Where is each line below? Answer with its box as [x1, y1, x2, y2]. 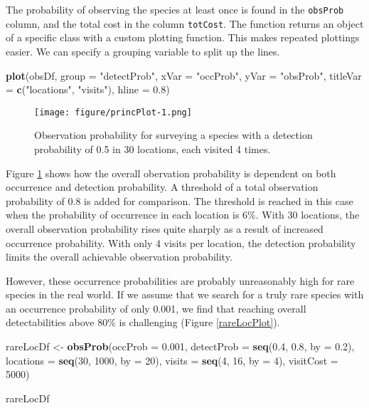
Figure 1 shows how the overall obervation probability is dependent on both [6, 165, 336, 180]
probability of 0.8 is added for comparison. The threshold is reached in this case [6, 193, 353, 208]
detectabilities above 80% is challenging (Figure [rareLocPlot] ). [6, 315, 280, 330]
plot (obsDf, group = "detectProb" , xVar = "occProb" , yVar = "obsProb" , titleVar [6, 68, 362, 83]
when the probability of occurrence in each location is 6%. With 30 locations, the [6, 207, 360, 222]
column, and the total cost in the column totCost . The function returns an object [6, 16, 364, 31]
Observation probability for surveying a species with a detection [34, 127, 313, 142]
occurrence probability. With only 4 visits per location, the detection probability [6, 235, 356, 250]
